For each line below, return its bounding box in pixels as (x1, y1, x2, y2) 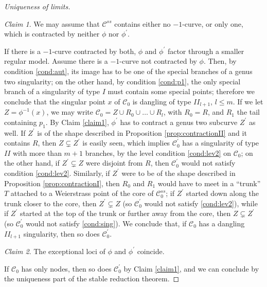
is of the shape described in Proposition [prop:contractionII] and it (37, 127, 247, 138)
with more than (13, 147, 62, 158)
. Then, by (203, 56, 237, 66)
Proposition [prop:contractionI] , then (4, 177, 120, 188)
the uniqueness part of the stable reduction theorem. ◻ (4, 273, 180, 284)
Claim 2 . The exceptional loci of (4, 245, 105, 256)
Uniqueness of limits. (4, 1, 70, 11)
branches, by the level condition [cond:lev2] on (85, 147, 231, 158)
